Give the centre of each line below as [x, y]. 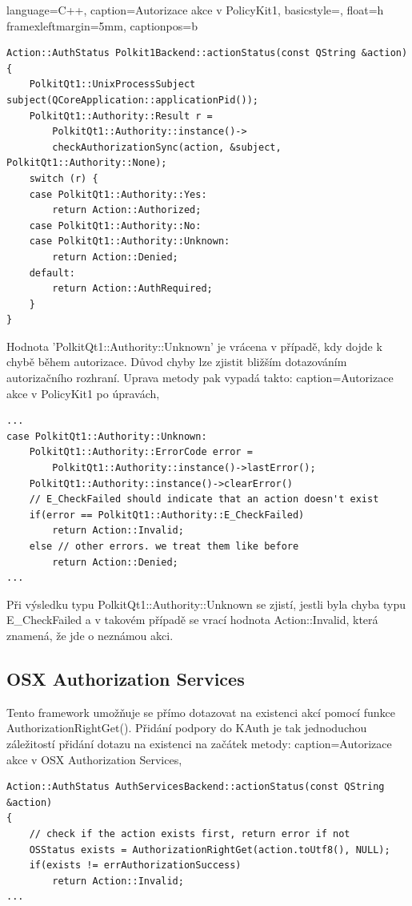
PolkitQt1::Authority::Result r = [121, 116]
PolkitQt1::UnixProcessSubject [112, 85]
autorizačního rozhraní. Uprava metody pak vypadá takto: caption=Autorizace [200, 378]
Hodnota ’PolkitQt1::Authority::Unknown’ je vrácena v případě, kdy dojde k [194, 346]
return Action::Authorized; [127, 210]
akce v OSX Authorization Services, [94, 759]
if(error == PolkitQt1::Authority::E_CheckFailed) [167, 515]
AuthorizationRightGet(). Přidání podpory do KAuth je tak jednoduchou [187, 728]
